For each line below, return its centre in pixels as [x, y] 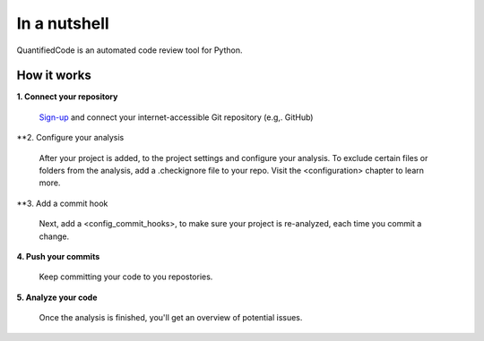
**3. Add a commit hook [62, 203]
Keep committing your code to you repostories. [126, 277]
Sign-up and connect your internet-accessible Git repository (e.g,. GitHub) [176, 117]
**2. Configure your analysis [70, 138]
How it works [54, 76]
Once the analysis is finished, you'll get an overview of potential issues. [171, 318]
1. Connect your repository [67, 97]
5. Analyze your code [57, 297]
